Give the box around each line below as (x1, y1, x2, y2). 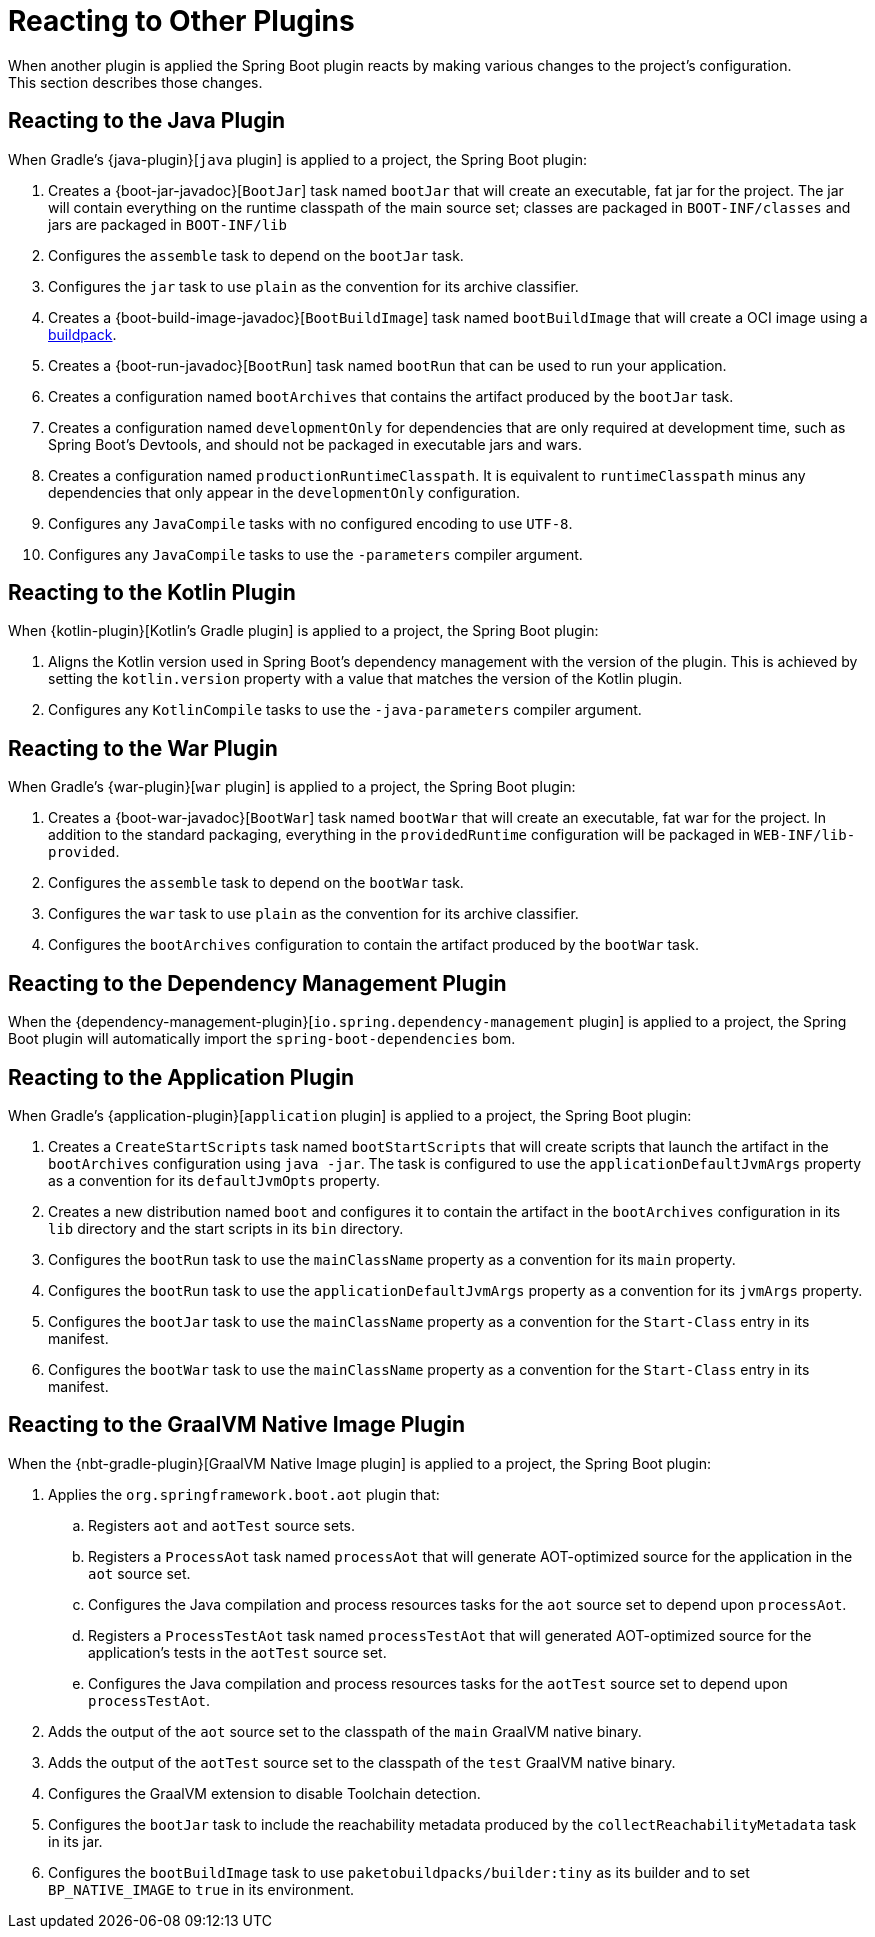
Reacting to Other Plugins (8, 4, 355, 38)
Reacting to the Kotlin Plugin (8, 580, 296, 606)
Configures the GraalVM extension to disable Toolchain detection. (48, 1784, 481, 1802)
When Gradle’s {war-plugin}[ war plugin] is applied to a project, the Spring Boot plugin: (8, 778, 576, 796)
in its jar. (48, 1832, 103, 1850)
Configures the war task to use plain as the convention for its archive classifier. (48, 905, 579, 923)
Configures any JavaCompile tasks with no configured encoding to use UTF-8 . (48, 514, 573, 532)
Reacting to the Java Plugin (8, 108, 286, 134)
